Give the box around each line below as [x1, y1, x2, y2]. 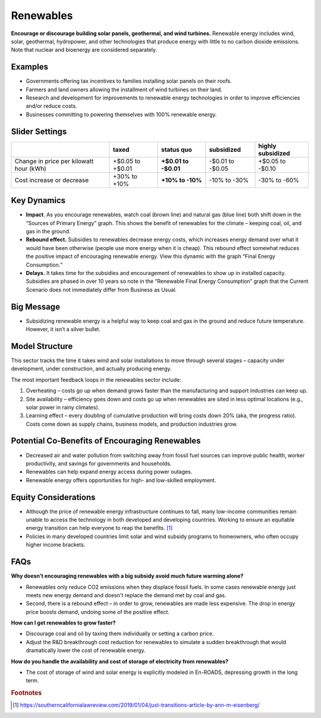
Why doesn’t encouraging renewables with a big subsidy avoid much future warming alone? [11, 572, 244, 580]
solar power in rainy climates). [26, 404, 100, 411]
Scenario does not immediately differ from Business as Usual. [26, 286, 177, 293]
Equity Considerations [11, 492, 96, 502]
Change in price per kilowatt [14, 157, 94, 165]
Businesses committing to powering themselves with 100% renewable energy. [26, 111, 217, 118]
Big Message [11, 301, 61, 312]
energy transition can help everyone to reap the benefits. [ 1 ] [26, 525, 173, 532]
